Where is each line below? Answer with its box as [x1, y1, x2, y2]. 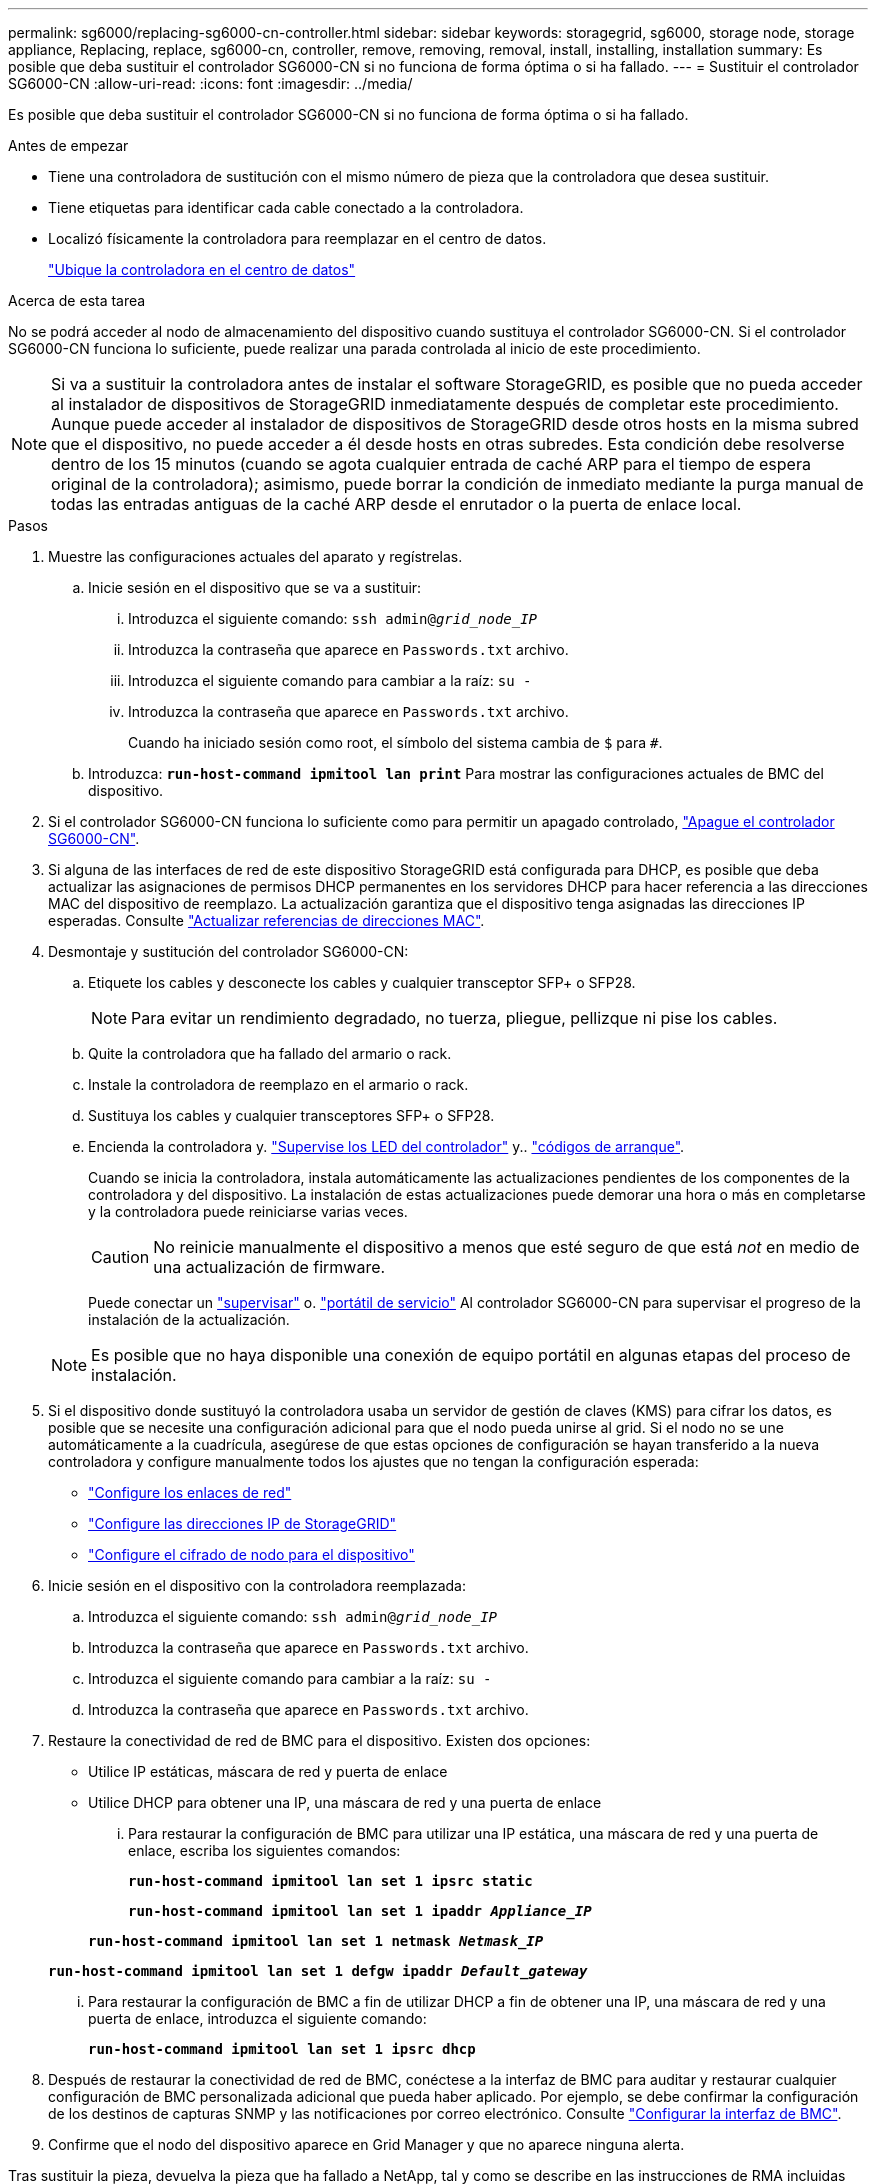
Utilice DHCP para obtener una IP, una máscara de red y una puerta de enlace [88, 1794, 602, 1811]
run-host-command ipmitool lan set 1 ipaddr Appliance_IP [128, 1903, 592, 1919]
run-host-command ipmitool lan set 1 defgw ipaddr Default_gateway [48, 1963, 588, 1979]
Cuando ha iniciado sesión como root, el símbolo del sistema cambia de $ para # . [128, 734, 663, 751]
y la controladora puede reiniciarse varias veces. [88, 1203, 408, 1220]
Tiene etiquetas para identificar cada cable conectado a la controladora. [48, 199, 524, 216]
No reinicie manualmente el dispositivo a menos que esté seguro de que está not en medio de [153, 1237, 860, 1257]
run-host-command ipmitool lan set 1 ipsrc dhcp [88, 2041, 476, 2057]
